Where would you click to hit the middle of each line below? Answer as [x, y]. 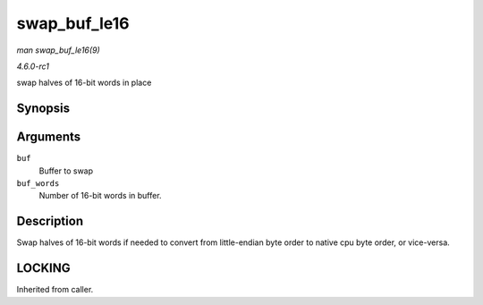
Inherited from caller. [55, 290]
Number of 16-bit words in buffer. [100, 196]
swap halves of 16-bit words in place [84, 83]
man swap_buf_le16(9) [58, 50]
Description [50, 221]
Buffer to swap [66, 171]
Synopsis [43, 109]
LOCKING [43, 268]
